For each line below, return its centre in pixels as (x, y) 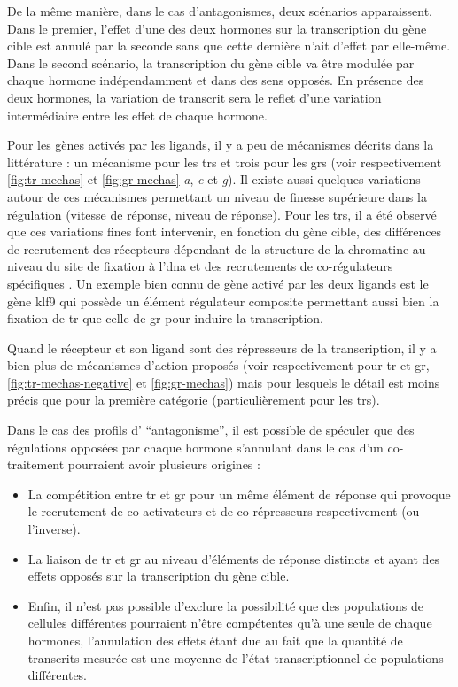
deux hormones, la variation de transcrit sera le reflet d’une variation (194, 97)
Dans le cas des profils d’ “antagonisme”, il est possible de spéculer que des (211, 430)
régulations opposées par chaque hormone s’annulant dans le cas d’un (195, 447)
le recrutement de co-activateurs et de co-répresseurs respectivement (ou (224, 511)
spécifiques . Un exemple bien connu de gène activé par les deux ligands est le (218, 283)
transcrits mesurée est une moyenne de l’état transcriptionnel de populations (236, 657)
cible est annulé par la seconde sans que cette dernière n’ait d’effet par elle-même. (229, 46)
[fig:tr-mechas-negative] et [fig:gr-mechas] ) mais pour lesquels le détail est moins (224, 382)
